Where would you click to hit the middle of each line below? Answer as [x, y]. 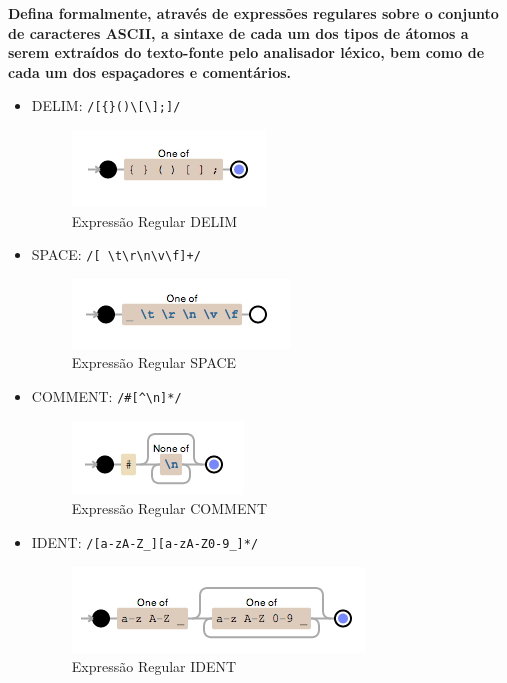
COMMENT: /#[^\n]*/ [106, 396]
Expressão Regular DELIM [154, 220]
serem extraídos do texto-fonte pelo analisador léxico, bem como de [246, 52]
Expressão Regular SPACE [154, 362]
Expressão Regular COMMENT [169, 508]
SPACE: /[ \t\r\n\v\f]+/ [116, 254]
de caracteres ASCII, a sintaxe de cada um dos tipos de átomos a [238, 32]
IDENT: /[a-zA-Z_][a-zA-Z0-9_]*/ [145, 541]
